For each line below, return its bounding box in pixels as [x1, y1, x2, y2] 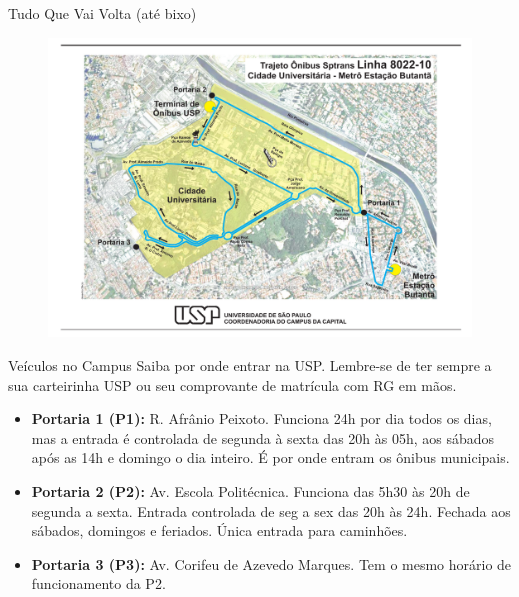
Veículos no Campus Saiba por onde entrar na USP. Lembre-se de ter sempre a [8, 354, 492, 375]
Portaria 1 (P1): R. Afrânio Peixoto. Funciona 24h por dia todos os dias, [31, 408, 492, 429]
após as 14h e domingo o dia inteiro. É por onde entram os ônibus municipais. [31, 447, 510, 468]
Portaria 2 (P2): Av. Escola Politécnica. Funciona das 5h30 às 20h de [31, 480, 470, 501]
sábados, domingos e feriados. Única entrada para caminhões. [31, 520, 408, 541]
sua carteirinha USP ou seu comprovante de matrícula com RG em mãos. [8, 374, 457, 395]
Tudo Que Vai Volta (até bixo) [8, 3, 197, 23]
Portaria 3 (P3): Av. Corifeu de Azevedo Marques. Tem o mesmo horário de [31, 553, 512, 574]
